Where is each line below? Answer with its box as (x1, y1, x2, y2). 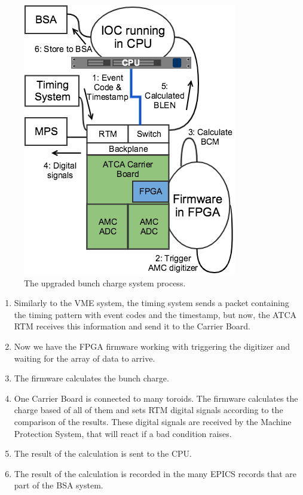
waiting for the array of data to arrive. (14, 352, 155, 364)
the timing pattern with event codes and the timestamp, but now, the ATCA (14, 308, 297, 320)
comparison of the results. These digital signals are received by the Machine (14, 415, 292, 427)
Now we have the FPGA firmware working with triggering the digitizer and (14, 340, 290, 352)
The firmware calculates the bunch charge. (14, 372, 169, 384)
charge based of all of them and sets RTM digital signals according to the (14, 404, 283, 416)
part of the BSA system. (14, 479, 103, 491)
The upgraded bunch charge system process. (24, 276, 186, 289)
